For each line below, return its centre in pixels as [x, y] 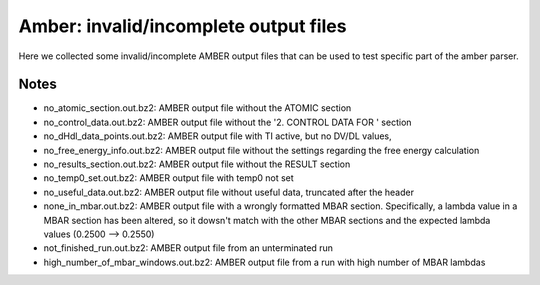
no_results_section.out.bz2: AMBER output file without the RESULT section [197, 164]
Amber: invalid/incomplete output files [182, 26]
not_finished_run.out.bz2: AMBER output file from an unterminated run [188, 248]
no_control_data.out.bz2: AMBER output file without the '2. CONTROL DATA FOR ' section [227, 122]
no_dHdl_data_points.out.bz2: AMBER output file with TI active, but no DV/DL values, [217, 136]
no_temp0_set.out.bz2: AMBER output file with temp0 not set [168, 178]
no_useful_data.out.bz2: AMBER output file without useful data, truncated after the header [229, 192]
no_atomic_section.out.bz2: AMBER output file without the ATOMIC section [197, 108]
